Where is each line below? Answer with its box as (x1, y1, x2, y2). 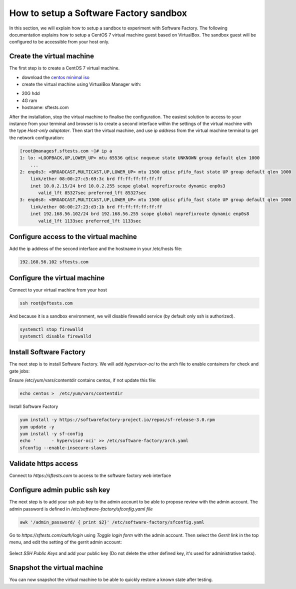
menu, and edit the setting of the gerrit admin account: (9, 539, 122, 545)
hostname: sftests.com (21, 104, 69, 110)
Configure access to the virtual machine (9, 232, 137, 241)
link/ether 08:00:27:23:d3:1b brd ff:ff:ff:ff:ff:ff (30, 204, 162, 209)
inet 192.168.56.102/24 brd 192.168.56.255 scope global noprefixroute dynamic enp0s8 (30, 211, 249, 217)
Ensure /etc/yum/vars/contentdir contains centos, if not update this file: (9, 377, 157, 383)
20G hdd (21, 90, 40, 96)
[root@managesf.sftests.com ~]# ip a (19, 148, 112, 153)
